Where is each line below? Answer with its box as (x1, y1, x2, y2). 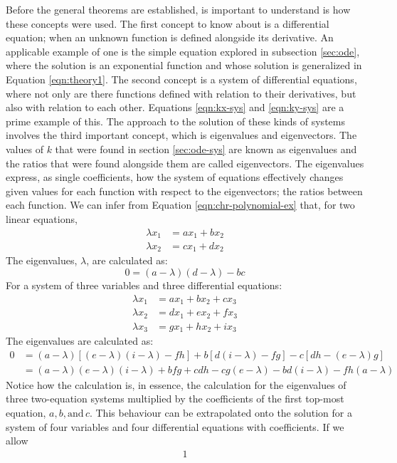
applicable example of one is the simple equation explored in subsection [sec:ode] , (6, 43, 360, 58)
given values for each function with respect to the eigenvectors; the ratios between (6, 183, 363, 198)
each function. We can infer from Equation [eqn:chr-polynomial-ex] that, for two (6, 197, 355, 212)
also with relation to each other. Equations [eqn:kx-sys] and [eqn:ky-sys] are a (6, 100, 344, 115)
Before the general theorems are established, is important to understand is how (6, 2, 351, 16)
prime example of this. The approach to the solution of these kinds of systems (6, 113, 345, 128)
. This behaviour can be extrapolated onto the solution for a (89, 405, 352, 420)
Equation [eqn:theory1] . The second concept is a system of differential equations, (6, 71, 357, 86)
